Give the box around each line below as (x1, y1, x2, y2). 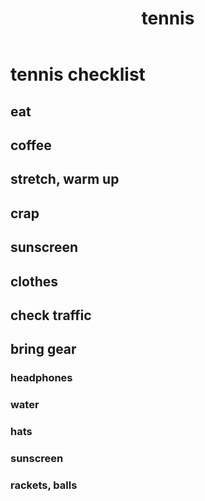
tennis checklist (10, 63, 146, 86)
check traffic (10, 307, 92, 324)
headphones (10, 371, 73, 385)
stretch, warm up (10, 171, 120, 188)
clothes (10, 273, 59, 290)
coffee (10, 137, 52, 154)
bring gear (10, 341, 77, 358)
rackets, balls (10, 478, 78, 492)
